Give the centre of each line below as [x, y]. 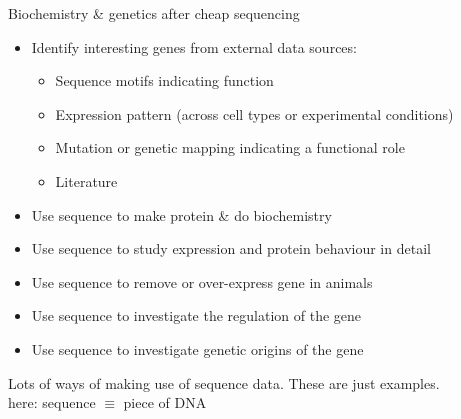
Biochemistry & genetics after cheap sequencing [154, 13]
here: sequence [52, 402]
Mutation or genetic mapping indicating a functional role [230, 147]
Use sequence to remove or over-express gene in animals [202, 281]
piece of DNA [165, 402]
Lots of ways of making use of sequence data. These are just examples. [224, 382]
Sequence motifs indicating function [164, 80]
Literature [86, 180]
